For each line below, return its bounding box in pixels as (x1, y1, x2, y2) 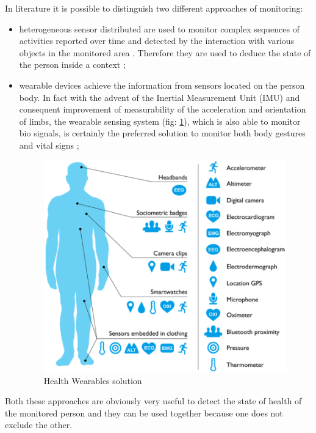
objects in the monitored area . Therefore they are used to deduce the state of (19, 46, 311, 59)
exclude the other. (5, 418, 73, 431)
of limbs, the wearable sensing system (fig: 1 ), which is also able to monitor (19, 114, 301, 127)
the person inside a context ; (19, 58, 126, 71)
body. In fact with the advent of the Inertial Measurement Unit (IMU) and (19, 91, 300, 103)
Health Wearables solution (43, 374, 142, 387)
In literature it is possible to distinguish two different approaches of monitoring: (5, 2, 303, 14)
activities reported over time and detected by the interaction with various (19, 34, 295, 47)
